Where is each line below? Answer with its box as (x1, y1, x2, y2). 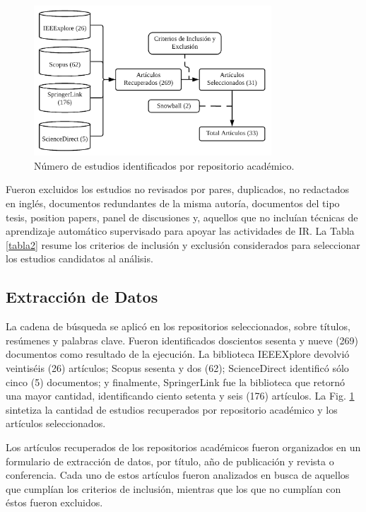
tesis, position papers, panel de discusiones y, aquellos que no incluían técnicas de (6, 209, 358, 224)
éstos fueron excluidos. (6, 495, 103, 510)
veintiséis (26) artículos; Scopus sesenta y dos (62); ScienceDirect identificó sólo (6, 361, 349, 376)
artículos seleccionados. (6, 416, 106, 431)
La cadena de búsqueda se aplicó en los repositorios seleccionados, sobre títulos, (6, 319, 350, 334)
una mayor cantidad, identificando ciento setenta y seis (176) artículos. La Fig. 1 (6, 388, 355, 403)
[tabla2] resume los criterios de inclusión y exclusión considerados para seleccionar (6, 237, 360, 252)
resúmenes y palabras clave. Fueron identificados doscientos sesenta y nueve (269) (6, 332, 359, 347)
